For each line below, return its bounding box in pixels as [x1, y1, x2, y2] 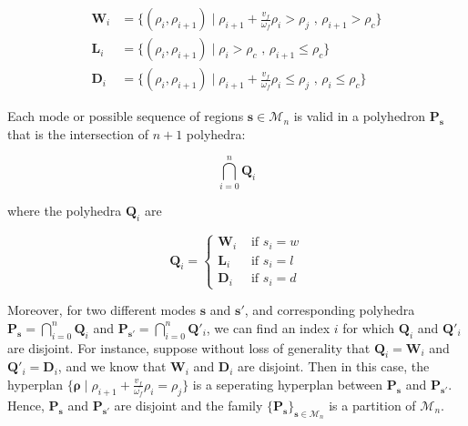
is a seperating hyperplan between [192, 374, 383, 393]
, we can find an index [206, 318, 331, 337]
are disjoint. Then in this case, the [238, 357, 430, 376]
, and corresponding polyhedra [244, 300, 415, 319]
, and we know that [57, 357, 167, 376]
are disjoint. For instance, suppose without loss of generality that [7, 338, 371, 357]
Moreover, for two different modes [7, 300, 197, 319]
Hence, [7, 395, 45, 414]
